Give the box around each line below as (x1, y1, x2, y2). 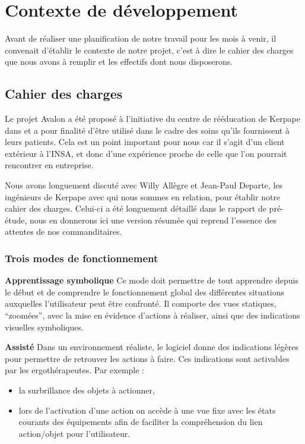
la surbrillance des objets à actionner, (18, 384, 155, 396)
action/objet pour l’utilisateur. (18, 427, 131, 439)
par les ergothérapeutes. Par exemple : (5, 364, 144, 376)
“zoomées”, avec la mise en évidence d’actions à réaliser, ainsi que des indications (5, 309, 300, 322)
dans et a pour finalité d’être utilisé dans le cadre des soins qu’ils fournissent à (5, 124, 290, 136)
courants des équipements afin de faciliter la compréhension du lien (18, 415, 263, 428)
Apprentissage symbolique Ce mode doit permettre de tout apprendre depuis (5, 274, 298, 286)
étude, (5, 213, 27, 226)
